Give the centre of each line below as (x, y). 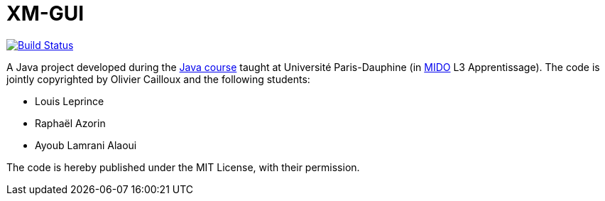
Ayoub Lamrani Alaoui (86, 145)
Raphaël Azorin (70, 123)
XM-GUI (45, 13)
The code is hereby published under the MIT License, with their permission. (183, 167)
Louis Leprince (70, 101)
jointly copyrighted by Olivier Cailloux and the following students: (158, 79)
